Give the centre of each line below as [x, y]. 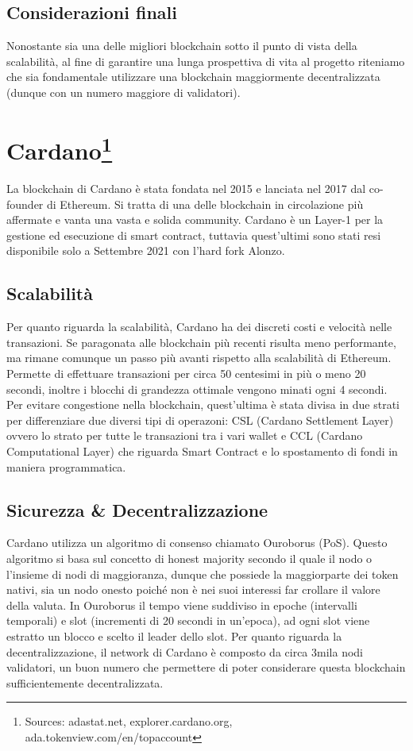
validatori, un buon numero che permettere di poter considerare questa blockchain [206, 667]
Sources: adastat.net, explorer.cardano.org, [129, 721]
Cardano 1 [60, 148]
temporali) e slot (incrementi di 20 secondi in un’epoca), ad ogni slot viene [188, 620]
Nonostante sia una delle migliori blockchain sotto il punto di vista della [182, 46]
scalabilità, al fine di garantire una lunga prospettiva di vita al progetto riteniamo [206, 61]
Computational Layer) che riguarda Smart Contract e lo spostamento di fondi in [202, 451]
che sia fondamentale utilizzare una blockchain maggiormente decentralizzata [193, 77]
